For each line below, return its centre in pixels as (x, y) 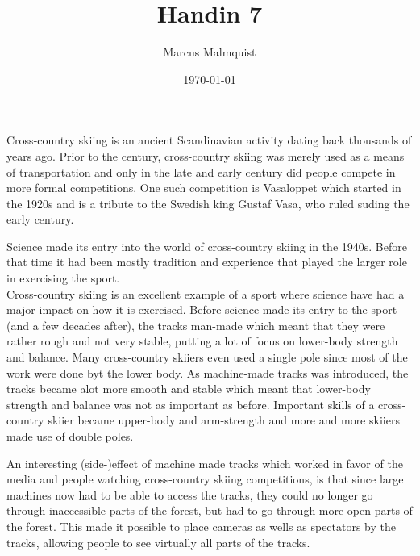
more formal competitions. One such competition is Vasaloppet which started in (204, 188)
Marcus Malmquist (210, 52)
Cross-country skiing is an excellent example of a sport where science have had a (206, 293)
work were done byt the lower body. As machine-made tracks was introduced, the (208, 372)
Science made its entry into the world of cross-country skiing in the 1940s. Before (207, 246)
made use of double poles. (70, 436)
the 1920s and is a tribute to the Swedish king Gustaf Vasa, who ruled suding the (208, 203)
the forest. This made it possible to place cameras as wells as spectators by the (202, 526)
